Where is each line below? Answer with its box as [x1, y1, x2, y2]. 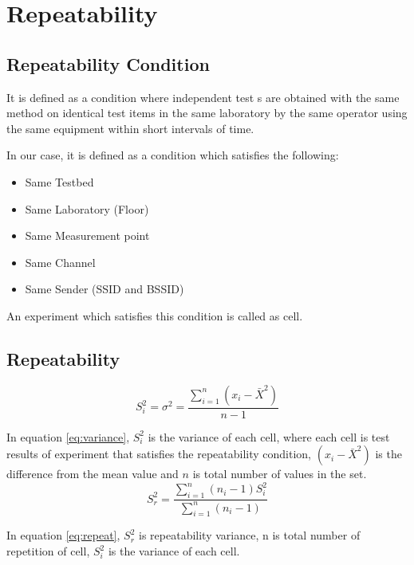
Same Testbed [25, 173, 94, 190]
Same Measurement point [25, 227, 150, 244]
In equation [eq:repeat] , [6, 527, 120, 543]
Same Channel [25, 253, 96, 270]
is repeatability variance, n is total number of [139, 527, 361, 543]
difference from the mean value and [6, 465, 179, 482]
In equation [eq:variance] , [6, 428, 130, 445]
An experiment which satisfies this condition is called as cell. [6, 307, 303, 324]
